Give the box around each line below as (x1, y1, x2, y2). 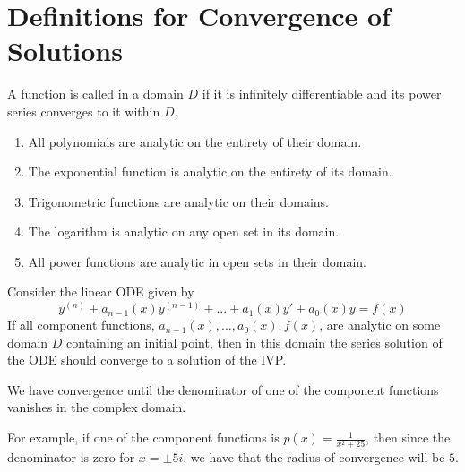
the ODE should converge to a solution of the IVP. (7, 350, 287, 369)
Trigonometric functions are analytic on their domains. (28, 192, 329, 210)
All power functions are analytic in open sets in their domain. (28, 252, 366, 270)
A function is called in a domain (7, 84, 184, 103)
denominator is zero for (7, 448, 135, 467)
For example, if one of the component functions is (7, 428, 280, 447)
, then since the (366, 428, 451, 447)
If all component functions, (7, 315, 155, 334)
